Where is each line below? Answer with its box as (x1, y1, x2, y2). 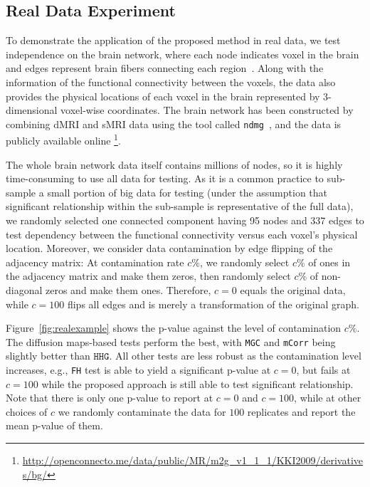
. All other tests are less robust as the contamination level (109, 348, 361, 363)
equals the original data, (240, 283, 346, 298)
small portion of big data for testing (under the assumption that (47, 184, 328, 199)
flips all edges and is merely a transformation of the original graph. (67, 296, 359, 311)
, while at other (294, 390, 361, 405)
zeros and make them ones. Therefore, (46, 283, 211, 298)
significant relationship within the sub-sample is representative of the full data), (6, 199, 354, 214)
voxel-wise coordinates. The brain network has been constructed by (60, 103, 354, 117)
